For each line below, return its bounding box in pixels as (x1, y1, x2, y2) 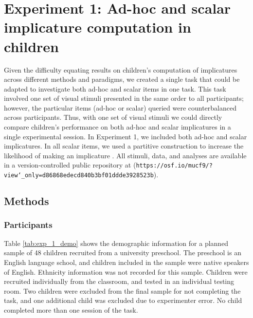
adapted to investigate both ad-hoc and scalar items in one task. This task (4, 83, 226, 94)
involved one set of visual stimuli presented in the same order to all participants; (4, 93, 244, 103)
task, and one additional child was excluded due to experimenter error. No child (4, 295, 242, 305)
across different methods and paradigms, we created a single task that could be (4, 74, 240, 84)
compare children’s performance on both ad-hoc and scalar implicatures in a (4, 122, 231, 132)
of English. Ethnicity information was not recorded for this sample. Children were (4, 266, 248, 277)
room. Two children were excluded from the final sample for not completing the (4, 285, 241, 296)
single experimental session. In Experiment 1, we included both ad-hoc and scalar (4, 131, 247, 141)
